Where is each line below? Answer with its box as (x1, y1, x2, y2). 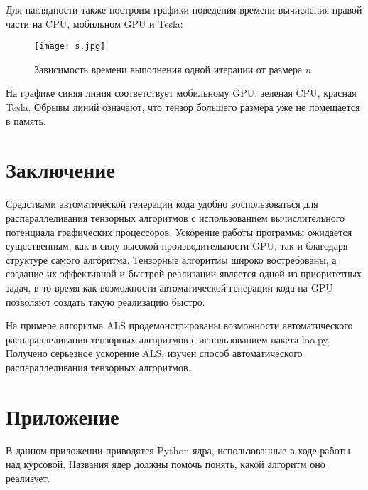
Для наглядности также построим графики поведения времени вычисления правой (6, 2, 362, 16)
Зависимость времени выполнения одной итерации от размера (34, 61, 303, 76)
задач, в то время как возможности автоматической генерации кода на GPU (6, 279, 333, 294)
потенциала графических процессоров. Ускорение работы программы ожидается (6, 224, 352, 239)
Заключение (6, 155, 115, 184)
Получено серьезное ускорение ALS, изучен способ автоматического (6, 346, 303, 361)
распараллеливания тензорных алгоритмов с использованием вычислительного (6, 210, 345, 225)
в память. (6, 113, 46, 128)
